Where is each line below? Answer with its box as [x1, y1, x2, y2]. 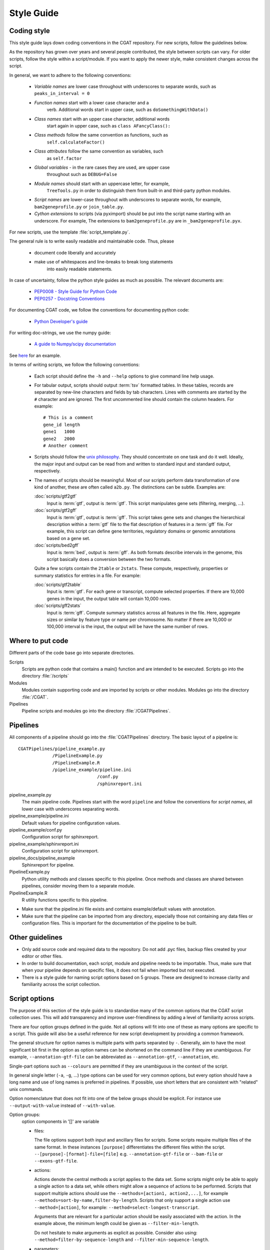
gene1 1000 [43, 429, 75, 434]
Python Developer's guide [34, 318, 88, 324]
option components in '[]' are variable [21, 1118, 99, 1124]
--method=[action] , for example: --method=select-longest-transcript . [34, 1204, 199, 1210]
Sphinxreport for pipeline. [21, 861, 74, 867]
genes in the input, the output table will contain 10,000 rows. [46, 595, 171, 601]
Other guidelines [9, 933, 62, 941]
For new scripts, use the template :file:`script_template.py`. [9, 229, 130, 235]
